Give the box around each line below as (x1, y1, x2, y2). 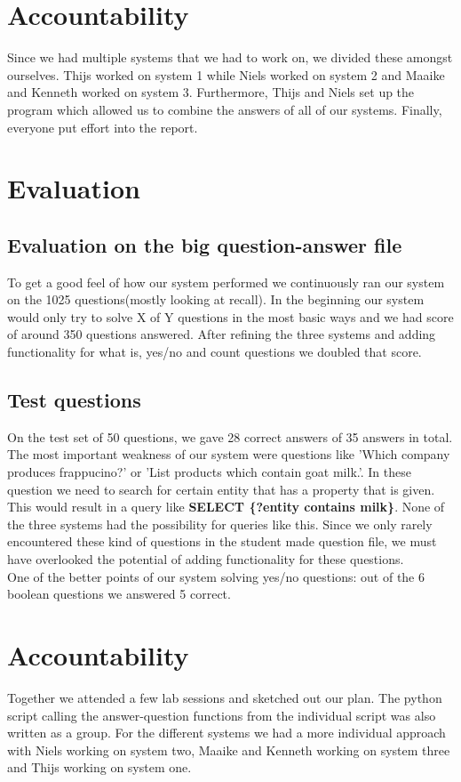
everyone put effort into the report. (7, 117, 198, 136)
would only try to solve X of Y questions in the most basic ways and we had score (7, 307, 454, 326)
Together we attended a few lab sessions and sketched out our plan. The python (7, 688, 442, 706)
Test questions (7, 386, 141, 414)
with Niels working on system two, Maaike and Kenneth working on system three (7, 740, 450, 759)
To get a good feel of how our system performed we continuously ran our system (7, 272, 445, 291)
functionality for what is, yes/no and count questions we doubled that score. (7, 343, 422, 361)
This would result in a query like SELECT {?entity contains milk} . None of (7, 497, 445, 516)
